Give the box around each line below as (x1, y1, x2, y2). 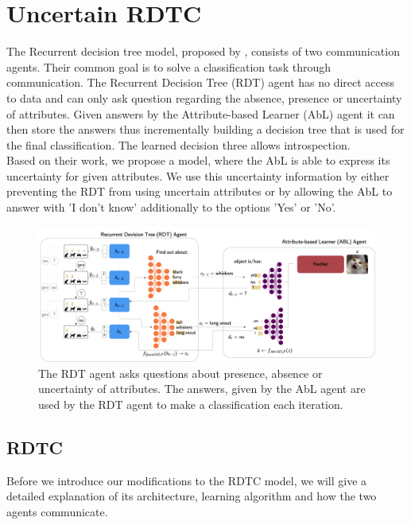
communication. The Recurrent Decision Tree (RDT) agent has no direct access (6, 74, 395, 91)
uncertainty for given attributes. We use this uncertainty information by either (6, 167, 390, 184)
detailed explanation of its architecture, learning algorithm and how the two (6, 488, 377, 504)
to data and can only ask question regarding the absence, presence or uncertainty (6, 89, 402, 106)
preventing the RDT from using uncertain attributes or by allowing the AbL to (6, 183, 393, 200)
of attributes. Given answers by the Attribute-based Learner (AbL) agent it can (6, 105, 395, 122)
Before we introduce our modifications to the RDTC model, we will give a (6, 472, 367, 488)
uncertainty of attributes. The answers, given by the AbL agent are (38, 380, 366, 397)
